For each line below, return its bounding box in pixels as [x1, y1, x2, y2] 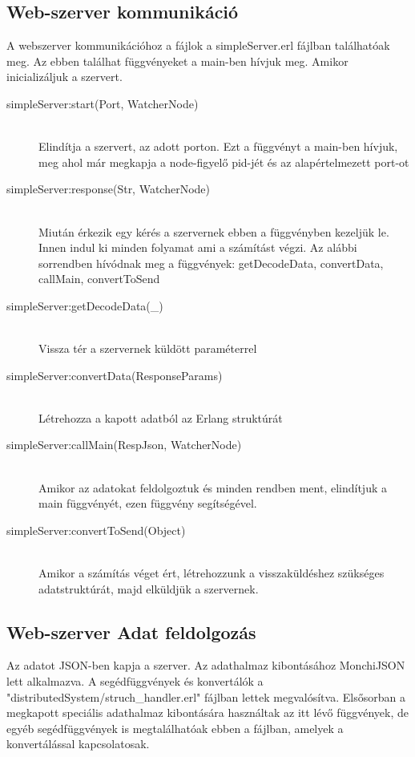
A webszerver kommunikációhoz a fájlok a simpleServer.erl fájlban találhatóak [6, 37, 390, 54]
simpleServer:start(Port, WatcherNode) [6, 95, 199, 111]
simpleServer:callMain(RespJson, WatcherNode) [6, 436, 242, 453]
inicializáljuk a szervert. [6, 68, 123, 85]
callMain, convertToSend [38, 270, 160, 287]
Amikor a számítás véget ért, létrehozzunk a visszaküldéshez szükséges [38, 565, 385, 581]
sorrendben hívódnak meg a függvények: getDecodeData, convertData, [38, 254, 384, 271]
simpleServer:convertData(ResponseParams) [6, 366, 223, 383]
